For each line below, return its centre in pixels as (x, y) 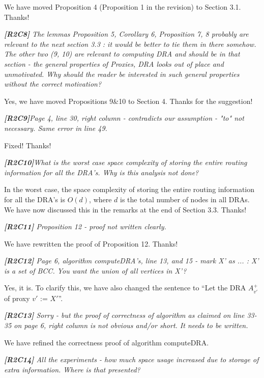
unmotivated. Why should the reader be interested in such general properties (122, 74)
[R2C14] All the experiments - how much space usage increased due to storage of (131, 359)
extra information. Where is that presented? (72, 369)
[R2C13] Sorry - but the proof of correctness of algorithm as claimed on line (124, 315)
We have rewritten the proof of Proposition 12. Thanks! (91, 243)
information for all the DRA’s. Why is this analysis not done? (101, 172)
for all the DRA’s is (35, 199)
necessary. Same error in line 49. (56, 128)
